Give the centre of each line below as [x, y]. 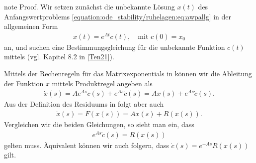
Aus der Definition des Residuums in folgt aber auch [84, 104]
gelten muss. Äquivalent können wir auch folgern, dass [86, 145]
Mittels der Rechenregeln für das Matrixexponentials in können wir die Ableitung [128, 74]
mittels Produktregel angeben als [102, 83]
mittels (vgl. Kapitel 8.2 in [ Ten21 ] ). [59, 57]
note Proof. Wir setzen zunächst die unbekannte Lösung [89, 6]
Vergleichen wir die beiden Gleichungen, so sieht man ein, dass [99, 124]
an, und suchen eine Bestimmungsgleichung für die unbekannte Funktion [115, 47]
